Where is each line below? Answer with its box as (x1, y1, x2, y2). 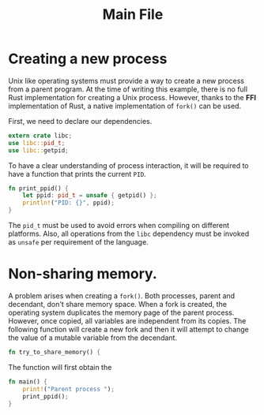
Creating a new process (8, 50, 168, 68)
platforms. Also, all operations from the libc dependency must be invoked (8, 229, 250, 238)
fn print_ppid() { (8, 184, 69, 193)
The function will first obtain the (8, 362, 112, 372)
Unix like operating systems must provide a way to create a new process (8, 76, 245, 85)
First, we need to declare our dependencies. (8, 116, 153, 125)
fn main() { (8, 377, 47, 386)
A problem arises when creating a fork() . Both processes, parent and (8, 291, 236, 301)
